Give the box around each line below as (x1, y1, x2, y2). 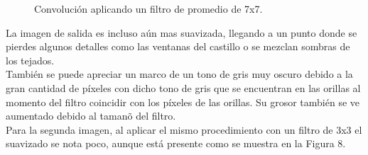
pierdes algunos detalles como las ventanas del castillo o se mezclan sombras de (6, 39, 350, 54)
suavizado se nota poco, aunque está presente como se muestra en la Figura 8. (6, 136, 346, 151)
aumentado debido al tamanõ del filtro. (6, 108, 176, 123)
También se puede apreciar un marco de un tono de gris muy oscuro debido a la (6, 67, 353, 81)
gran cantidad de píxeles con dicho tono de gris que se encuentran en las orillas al (6, 80, 361, 95)
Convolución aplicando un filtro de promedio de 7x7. (34, 1, 263, 16)
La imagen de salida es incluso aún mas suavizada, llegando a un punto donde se (6, 25, 357, 40)
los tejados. (6, 52, 55, 67)
